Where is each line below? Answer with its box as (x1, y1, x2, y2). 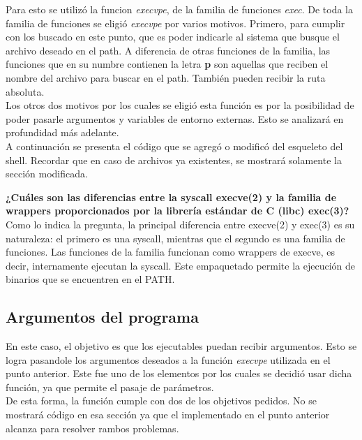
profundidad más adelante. (6, 125, 119, 140)
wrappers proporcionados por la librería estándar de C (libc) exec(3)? (6, 203, 349, 218)
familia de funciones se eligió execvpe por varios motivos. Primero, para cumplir (6, 15, 345, 30)
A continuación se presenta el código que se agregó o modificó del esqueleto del (6, 138, 343, 153)
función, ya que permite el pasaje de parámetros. (6, 379, 214, 394)
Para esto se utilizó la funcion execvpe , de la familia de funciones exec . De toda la (6, 2, 353, 16)
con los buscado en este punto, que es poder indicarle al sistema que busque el (6, 29, 340, 44)
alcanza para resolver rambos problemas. (6, 420, 179, 435)
